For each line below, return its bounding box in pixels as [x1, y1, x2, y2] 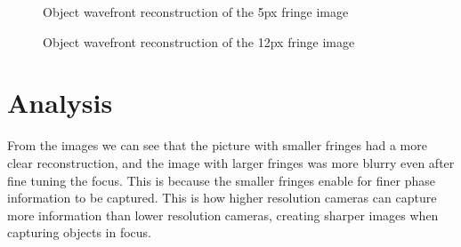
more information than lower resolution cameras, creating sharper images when [7, 205, 439, 224]
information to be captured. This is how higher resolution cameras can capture [7, 188, 437, 207]
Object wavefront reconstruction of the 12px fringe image [43, 32, 355, 51]
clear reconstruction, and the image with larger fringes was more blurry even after [7, 153, 455, 171]
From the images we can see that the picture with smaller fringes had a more [7, 136, 427, 155]
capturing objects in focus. [7, 223, 151, 242]
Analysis [7, 84, 113, 121]
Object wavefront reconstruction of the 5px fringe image [43, 3, 349, 20]
